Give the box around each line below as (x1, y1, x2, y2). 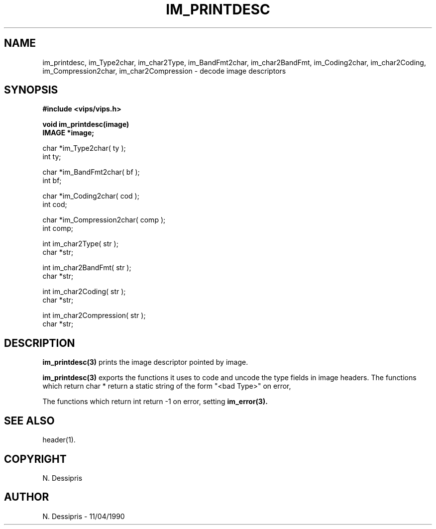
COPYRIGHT (4, 452, 67, 465)
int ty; (42, 152, 61, 161)
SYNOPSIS (4, 84, 58, 97)
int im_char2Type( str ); (42, 239, 118, 248)
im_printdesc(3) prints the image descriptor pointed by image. (42, 358, 248, 367)
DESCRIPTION (4, 336, 75, 349)
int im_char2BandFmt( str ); (42, 263, 131, 272)
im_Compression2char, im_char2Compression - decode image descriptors (42, 66, 286, 75)
